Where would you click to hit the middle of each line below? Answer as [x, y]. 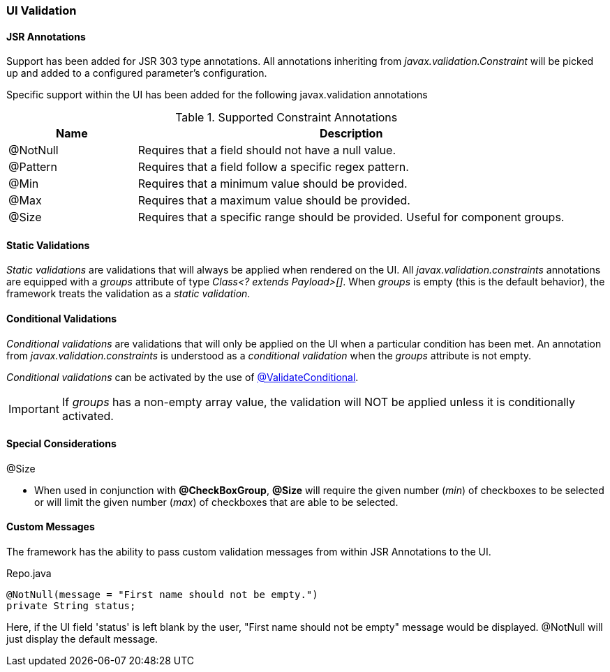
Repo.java [29, 574]
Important [34, 409]
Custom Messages [51, 527]
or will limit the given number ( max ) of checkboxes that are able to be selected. [216, 502]
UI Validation [42, 10]
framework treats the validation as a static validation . [128, 294]
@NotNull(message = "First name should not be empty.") [162, 595]
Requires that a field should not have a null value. [267, 150]
